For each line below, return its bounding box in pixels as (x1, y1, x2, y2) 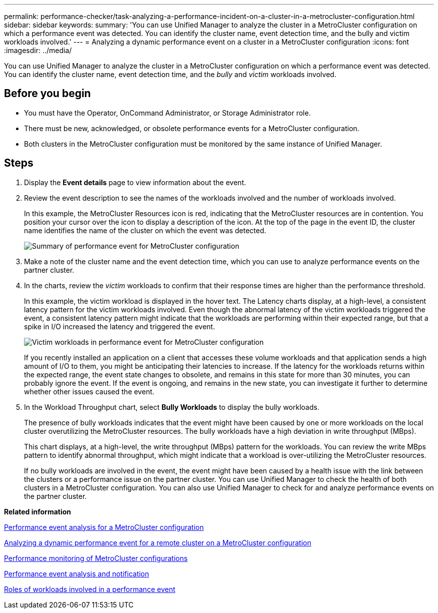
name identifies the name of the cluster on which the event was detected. (24, 226, 266, 235)
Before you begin (4, 87, 91, 100)
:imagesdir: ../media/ (4, 46, 72, 55)
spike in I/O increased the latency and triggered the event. (24, 322, 215, 331)
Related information (4, 507, 71, 516)
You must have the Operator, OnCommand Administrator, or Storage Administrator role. (24, 108, 311, 117)
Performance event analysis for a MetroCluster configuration (4, 522, 204, 531)
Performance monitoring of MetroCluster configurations (4, 553, 188, 562)
